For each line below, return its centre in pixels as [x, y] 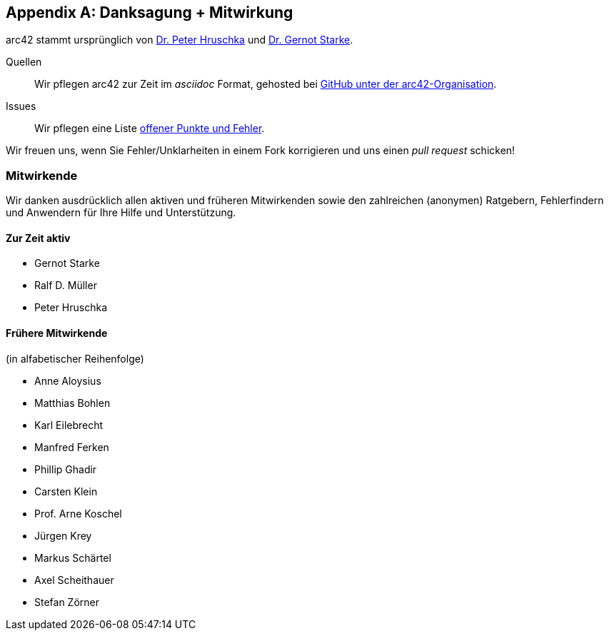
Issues [21, 106]
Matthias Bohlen [72, 403]
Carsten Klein [66, 491]
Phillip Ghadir [66, 469]
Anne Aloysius [68, 380]
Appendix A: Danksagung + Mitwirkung [150, 12]
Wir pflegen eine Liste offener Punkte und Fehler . [150, 128]
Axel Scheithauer [74, 580]
